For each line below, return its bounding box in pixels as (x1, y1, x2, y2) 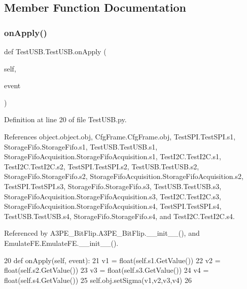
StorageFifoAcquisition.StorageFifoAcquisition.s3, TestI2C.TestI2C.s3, (4, 191, 221, 201)
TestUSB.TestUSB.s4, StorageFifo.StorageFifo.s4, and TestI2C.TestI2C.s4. (4, 210, 235, 221)
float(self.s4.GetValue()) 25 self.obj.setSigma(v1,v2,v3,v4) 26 (4, 274, 192, 285)
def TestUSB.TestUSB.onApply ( (4, 46, 107, 56)
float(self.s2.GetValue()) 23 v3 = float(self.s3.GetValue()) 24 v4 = (4, 265, 209, 275)
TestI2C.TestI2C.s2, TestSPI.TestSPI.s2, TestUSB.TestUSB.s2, (4, 161, 199, 171)
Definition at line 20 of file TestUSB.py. (4, 114, 127, 125)
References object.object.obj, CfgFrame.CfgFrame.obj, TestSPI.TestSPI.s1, (4, 131, 236, 141)
